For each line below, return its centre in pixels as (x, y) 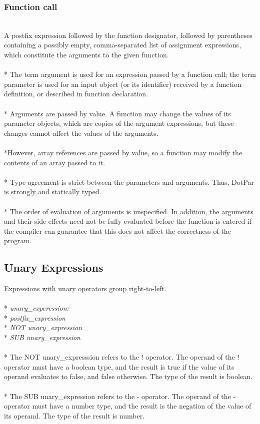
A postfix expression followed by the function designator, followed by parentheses (128, 35)
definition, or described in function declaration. (76, 94)
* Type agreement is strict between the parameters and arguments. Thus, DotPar (129, 182)
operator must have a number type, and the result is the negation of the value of (128, 406)
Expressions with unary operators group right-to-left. (85, 288)
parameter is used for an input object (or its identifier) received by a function (123, 84)
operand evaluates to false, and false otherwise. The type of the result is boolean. (128, 376)
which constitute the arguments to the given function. (86, 54)
